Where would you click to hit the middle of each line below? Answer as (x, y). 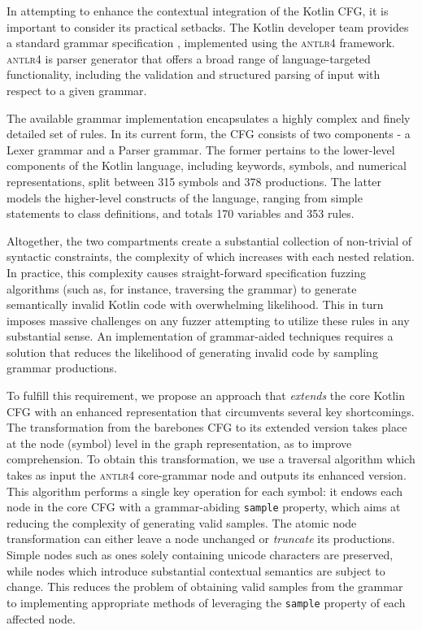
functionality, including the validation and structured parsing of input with (194, 74)
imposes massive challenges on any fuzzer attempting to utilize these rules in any (208, 320)
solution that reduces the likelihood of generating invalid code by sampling (192, 352)
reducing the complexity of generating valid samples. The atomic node (182, 522)
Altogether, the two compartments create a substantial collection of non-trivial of (209, 240)
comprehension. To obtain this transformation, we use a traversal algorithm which (211, 459)
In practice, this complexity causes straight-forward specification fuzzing (186, 272)
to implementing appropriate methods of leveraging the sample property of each (206, 602)
